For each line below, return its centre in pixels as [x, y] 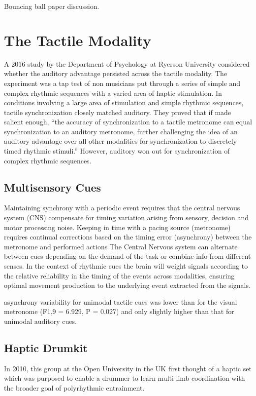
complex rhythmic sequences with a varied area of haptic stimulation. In [113, 93]
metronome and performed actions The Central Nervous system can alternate [121, 246]
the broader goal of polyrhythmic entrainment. [74, 387]
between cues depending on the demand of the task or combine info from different [128, 256]
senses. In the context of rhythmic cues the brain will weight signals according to [126, 266]
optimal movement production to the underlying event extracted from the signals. [127, 285]
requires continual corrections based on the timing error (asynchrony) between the [128, 237]
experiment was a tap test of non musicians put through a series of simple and [122, 83]
